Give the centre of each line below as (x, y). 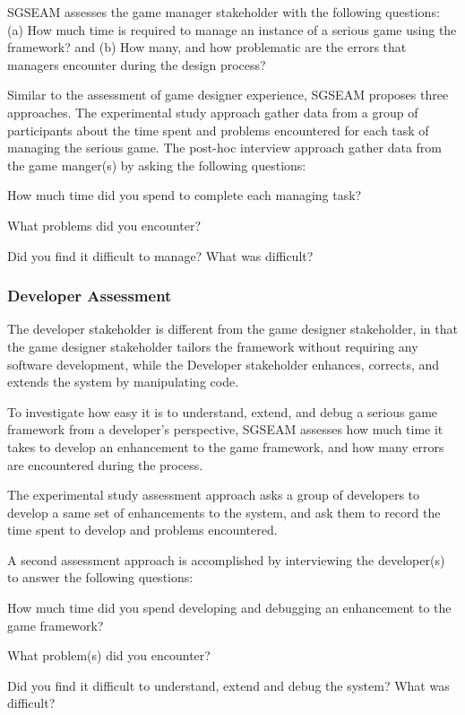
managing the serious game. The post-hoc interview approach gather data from (224, 148)
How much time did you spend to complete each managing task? (185, 195)
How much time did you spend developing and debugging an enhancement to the (229, 608)
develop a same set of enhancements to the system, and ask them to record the (224, 512)
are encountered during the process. (105, 464)
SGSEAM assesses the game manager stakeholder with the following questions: (224, 12)
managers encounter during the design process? (137, 64)
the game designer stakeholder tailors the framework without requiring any (213, 346)
